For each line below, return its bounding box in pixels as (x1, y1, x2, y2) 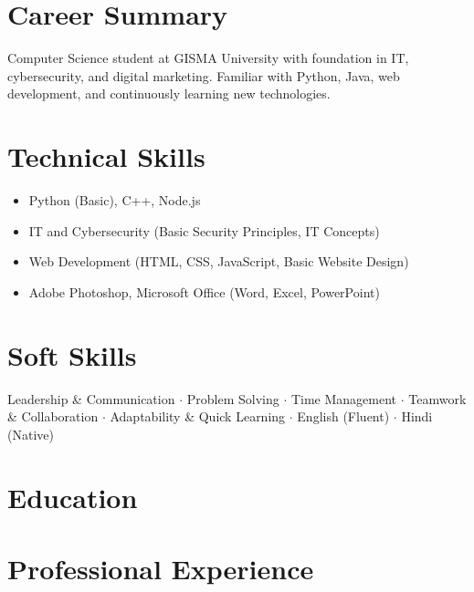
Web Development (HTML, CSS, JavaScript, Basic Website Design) (28, 252, 409, 271)
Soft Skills (7, 336, 137, 373)
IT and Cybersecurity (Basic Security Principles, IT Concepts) (28, 221, 380, 240)
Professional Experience (7, 549, 314, 587)
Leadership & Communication (7, 389, 175, 408)
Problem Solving (186, 389, 279, 408)
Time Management (290, 389, 397, 408)
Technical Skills (7, 138, 205, 175)
